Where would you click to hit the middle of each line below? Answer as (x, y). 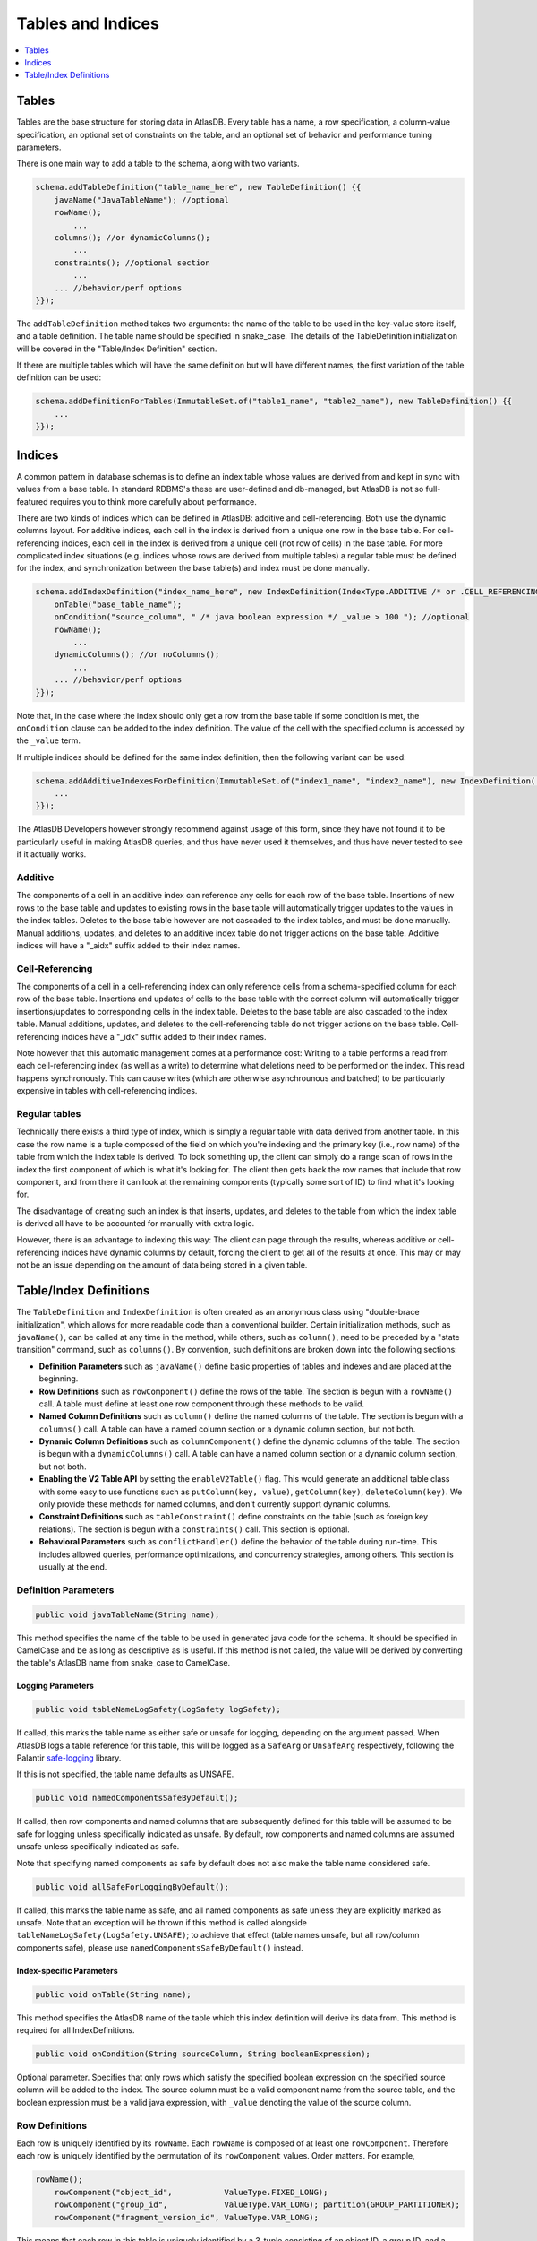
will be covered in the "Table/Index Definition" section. (117, 349)
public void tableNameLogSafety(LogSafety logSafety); (158, 1709)
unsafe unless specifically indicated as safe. (98, 1847)
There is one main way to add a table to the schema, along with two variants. (158, 164)
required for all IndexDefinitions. (76, 2030)
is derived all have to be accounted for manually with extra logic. (136, 1224)
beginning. (59, 1379)
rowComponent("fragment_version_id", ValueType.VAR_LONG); (187, 2217)
